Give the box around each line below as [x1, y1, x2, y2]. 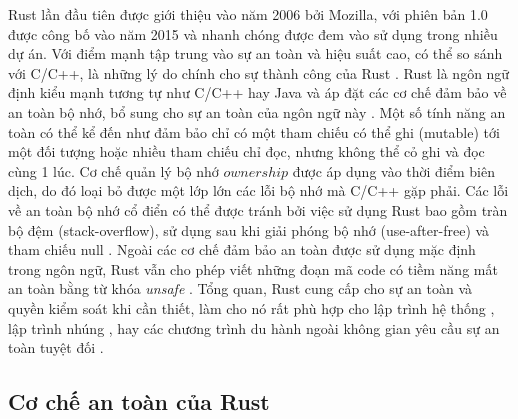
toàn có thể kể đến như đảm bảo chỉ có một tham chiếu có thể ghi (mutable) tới [8, 121, 500, 142]
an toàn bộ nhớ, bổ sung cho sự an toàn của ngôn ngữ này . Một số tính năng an [8, 101, 506, 122]
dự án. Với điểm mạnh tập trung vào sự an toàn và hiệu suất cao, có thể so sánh [8, 43, 503, 64]
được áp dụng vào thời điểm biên [292, 160, 495, 181]
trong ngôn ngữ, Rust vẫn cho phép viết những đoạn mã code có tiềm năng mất [8, 258, 498, 279]
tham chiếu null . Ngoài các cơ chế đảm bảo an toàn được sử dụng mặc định [8, 239, 476, 260]
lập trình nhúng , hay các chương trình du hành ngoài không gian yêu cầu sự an [8, 317, 500, 338]
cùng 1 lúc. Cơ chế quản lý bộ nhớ [8, 160, 219, 181]
